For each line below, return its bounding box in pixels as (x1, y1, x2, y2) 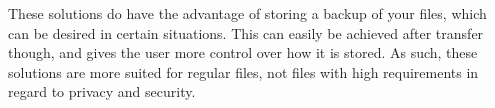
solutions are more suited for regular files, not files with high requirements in (8, 61, 479, 82)
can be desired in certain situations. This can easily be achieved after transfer (8, 22, 484, 43)
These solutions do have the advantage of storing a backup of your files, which (8, 3, 487, 23)
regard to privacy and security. (8, 81, 196, 102)
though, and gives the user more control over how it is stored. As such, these (8, 42, 478, 63)
